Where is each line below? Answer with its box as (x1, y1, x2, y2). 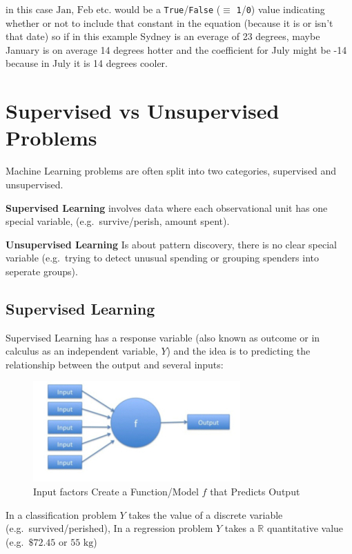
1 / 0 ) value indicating (236, 2, 325, 16)
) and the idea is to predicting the (166, 344, 311, 358)
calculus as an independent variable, (6, 344, 158, 358)
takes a (224, 521, 255, 535)
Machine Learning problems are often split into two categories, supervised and (6, 164, 337, 178)
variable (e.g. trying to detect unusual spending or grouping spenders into (6, 250, 320, 265)
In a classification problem (6, 507, 117, 522)
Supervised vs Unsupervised (6, 97, 280, 125)
